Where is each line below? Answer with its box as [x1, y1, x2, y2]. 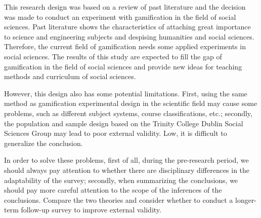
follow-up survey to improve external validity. [21, 204, 161, 215]
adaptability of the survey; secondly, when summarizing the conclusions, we [4, 174, 238, 185]
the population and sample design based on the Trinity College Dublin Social [4, 118, 243, 128]
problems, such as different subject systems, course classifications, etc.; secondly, [4, 107, 252, 118]
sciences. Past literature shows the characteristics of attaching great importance [4, 21, 251, 32]
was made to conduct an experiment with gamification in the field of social [4, 11, 236, 22]
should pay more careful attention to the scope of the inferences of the [4, 185, 222, 195]
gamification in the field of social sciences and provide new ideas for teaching [4, 61, 242, 71]
